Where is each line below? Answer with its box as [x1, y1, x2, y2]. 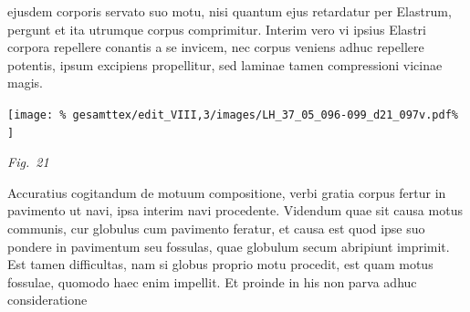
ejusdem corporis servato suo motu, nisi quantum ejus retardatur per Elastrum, [7, 2, 452, 20]
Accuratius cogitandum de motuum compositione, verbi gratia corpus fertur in [7, 182, 446, 202]
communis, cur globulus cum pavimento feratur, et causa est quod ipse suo [7, 219, 425, 238]
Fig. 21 [7, 152, 49, 172]
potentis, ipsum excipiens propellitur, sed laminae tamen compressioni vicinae [7, 55, 443, 74]
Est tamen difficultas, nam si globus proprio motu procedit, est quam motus [7, 255, 433, 274]
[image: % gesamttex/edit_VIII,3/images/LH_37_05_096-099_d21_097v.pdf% [7, 108, 458, 121]
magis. [7, 73, 43, 92]
